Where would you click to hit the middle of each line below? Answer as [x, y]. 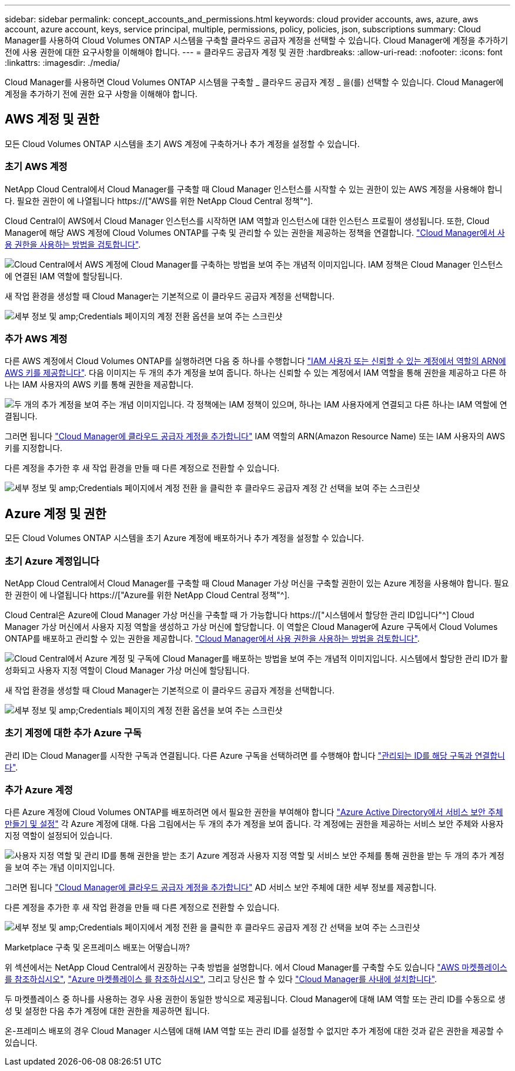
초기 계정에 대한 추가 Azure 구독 [73, 733]
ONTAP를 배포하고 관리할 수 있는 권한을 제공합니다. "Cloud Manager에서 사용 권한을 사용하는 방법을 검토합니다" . [212, 638]
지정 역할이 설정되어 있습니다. [59, 836]
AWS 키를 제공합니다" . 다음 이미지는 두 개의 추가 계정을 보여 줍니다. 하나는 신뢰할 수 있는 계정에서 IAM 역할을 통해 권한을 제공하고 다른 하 [256, 373]
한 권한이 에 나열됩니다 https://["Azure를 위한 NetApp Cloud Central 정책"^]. [147, 595]
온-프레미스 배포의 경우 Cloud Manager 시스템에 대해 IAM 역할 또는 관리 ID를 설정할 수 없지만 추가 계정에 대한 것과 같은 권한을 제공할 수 [254, 1031]
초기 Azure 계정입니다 [52, 561]
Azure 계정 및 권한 [56, 513]
